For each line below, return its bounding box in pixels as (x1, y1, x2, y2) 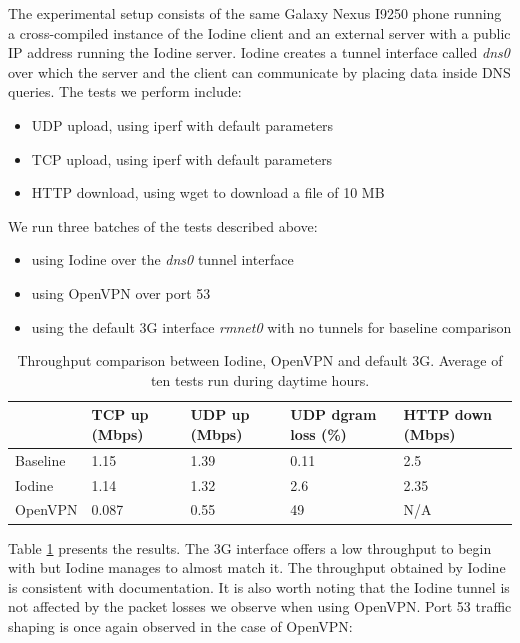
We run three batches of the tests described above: (8, 215, 318, 236)
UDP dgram (290, 404, 377, 425)
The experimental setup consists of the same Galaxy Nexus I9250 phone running (8, 3, 502, 23)
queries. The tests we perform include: (8, 81, 242, 102)
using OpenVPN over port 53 (31, 282, 211, 303)
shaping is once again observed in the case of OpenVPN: (8, 615, 353, 636)
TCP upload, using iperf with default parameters (31, 148, 333, 169)
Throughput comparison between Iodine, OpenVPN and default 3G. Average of (17, 350, 503, 371)
